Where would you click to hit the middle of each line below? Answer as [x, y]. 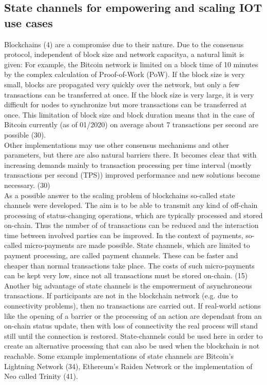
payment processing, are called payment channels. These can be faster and [121, 255]
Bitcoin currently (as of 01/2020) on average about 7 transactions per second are [131, 124]
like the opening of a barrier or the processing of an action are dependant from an [133, 315]
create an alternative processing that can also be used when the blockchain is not [132, 346]
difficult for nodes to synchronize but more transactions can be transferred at [126, 104]
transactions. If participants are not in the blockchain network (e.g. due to [121, 295]
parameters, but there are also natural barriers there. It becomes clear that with [130, 155]
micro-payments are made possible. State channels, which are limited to [137, 245]
